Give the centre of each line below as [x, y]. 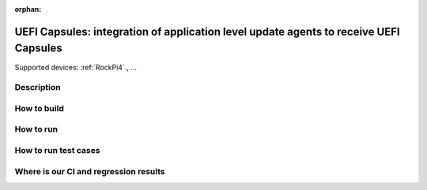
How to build [40, 108]
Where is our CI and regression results [90, 171]
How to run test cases [57, 150]
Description [38, 88]
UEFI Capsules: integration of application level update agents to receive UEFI [207, 32]
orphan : [28, 9]
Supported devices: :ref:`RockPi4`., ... [76, 67]
